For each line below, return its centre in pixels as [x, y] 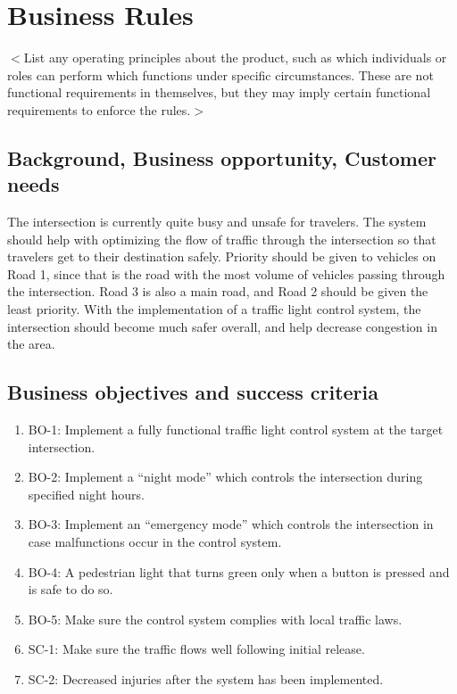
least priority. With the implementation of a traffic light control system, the [214, 309]
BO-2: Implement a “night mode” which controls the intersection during [225, 477]
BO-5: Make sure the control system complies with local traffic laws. [215, 619]
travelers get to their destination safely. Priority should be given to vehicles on [222, 256]
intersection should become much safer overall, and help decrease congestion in [222, 326]
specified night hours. [86, 494]
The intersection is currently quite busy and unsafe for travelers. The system [217, 222]
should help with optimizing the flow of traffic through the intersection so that [222, 239]
